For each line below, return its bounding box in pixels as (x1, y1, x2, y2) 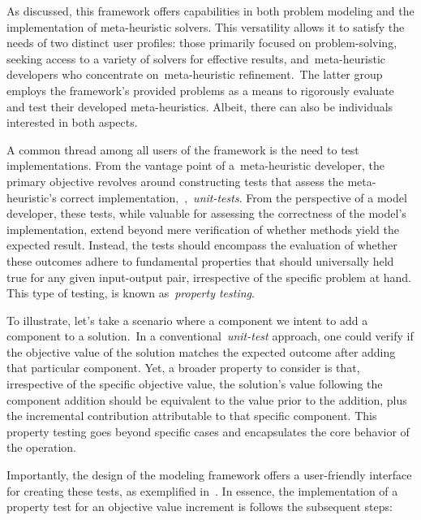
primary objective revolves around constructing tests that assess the (6, 172, 344, 189)
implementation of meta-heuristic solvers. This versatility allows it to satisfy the (6, 18, 405, 35)
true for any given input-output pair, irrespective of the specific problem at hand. (6, 268, 411, 285)
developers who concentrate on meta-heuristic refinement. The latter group (6, 66, 383, 83)
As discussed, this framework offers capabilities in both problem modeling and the (6, 2, 415, 19)
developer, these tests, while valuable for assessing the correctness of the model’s (6, 205, 406, 222)
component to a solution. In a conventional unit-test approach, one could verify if (6, 327, 414, 344)
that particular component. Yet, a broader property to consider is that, (6, 359, 360, 376)
